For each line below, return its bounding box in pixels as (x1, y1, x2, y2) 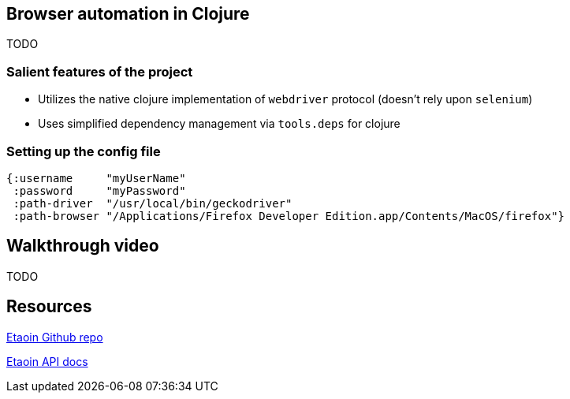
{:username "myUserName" (6, 171, 186, 185)
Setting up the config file (6, 143, 161, 159)
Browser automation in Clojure (6, 4, 250, 24)
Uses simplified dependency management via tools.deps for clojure (38, 117, 400, 131)
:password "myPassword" (13, 184, 186, 197)
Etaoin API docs (6, 354, 88, 368)
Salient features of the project (6, 63, 193, 80)
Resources (6, 296, 92, 317)
